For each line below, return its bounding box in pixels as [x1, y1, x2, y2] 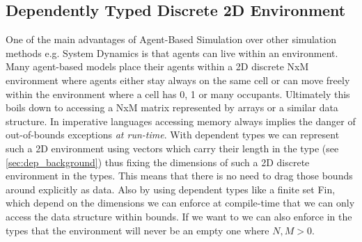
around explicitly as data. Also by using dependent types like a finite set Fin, [6, 181, 336, 196]
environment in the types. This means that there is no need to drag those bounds [6, 168, 353, 183]
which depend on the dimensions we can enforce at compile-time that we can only [6, 195, 355, 210]
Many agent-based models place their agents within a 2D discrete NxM [6, 59, 309, 74]
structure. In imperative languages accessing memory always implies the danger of [6, 113, 356, 128]
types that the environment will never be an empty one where [6, 223, 269, 237]
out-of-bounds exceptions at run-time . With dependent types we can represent [6, 127, 340, 142]
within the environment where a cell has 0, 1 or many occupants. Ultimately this [6, 86, 350, 101]
